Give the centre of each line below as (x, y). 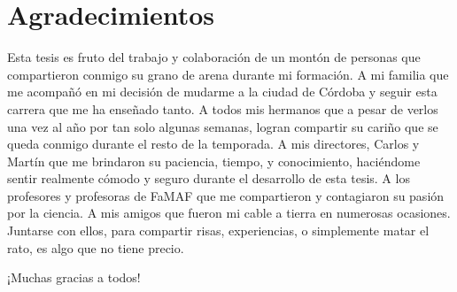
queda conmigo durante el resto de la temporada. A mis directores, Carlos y (213, 144)
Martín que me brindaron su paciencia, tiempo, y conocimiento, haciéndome (214, 161)
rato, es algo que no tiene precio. (96, 247)
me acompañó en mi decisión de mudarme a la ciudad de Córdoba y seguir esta (222, 92)
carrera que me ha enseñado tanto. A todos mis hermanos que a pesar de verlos (223, 108)
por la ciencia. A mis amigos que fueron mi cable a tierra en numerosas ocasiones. (229, 213)
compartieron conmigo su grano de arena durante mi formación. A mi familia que (228, 74)
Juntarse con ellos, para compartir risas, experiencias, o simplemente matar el (218, 231)
